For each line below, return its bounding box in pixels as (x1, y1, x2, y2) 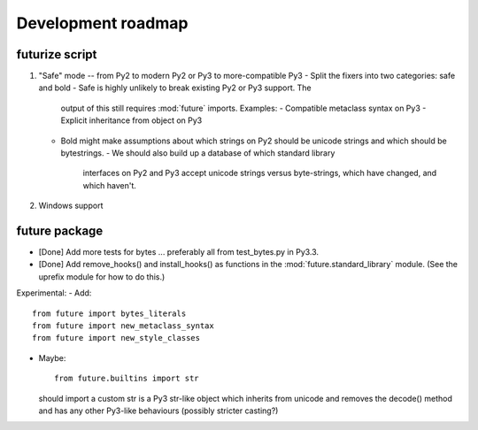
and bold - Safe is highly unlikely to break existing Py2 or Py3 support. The (38, 82, 312, 93)
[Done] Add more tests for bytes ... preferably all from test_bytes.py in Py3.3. (38, 247, 319, 257)
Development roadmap (16, 13, 189, 33)
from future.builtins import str (54, 373, 199, 384)
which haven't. (82, 180, 137, 190)
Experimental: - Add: (16, 288, 92, 298)
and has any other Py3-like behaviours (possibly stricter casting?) (38, 405, 279, 416)
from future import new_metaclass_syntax (32, 321, 214, 331)
